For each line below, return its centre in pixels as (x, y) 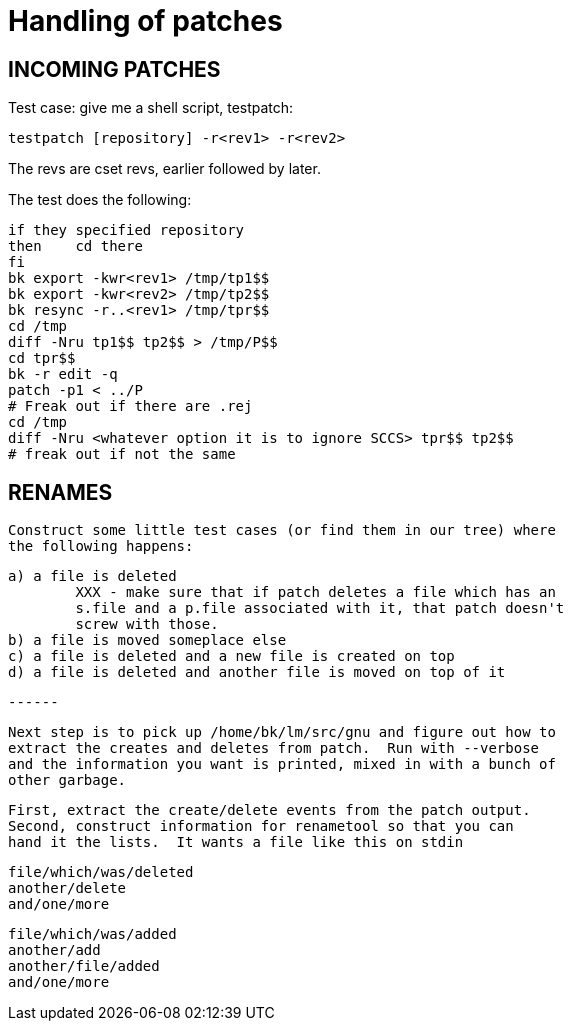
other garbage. (67, 780)
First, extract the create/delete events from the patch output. (269, 810)
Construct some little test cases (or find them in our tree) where (282, 530)
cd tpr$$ (42, 358)
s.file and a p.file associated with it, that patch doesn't (320, 608)
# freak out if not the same (122, 454)
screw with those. (147, 624)
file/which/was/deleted (101, 872)
